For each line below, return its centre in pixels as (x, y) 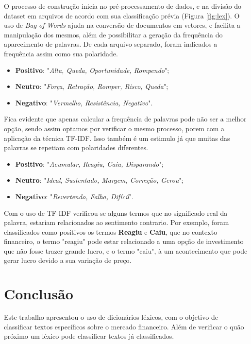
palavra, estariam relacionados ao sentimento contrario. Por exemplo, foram (117, 222)
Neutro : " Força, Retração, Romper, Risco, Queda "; (92, 86)
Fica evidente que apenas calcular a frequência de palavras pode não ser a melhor (125, 119)
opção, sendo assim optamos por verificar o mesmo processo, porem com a (114, 128)
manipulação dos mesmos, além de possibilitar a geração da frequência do (113, 34)
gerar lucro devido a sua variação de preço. (68, 260)
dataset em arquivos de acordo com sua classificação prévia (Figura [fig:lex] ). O (122, 15)
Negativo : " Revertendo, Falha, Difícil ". (74, 196)
